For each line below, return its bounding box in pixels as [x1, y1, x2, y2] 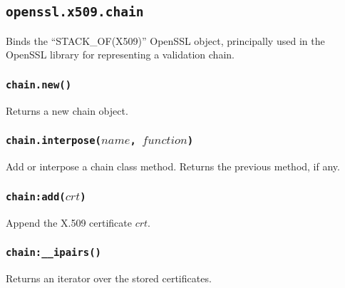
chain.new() [6, 78, 72, 91]
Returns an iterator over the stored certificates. [6, 270, 212, 285]
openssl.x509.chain [6, 4, 144, 20]
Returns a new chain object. [6, 103, 128, 118]
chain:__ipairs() [6, 247, 101, 259]
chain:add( [6, 190, 66, 202]
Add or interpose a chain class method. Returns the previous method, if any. [6, 159, 340, 174]
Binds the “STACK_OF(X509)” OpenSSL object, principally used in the [6, 33, 325, 48]
